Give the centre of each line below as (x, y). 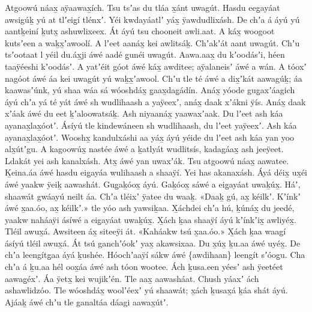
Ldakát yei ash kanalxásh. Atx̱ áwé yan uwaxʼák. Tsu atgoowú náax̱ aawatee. (147, 160)
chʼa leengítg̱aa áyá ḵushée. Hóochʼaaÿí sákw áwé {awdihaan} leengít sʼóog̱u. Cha (155, 255)
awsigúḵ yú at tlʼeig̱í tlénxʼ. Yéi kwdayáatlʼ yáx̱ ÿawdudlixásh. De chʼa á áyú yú (152, 19)
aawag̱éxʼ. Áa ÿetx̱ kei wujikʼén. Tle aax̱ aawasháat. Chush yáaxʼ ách (132, 278)
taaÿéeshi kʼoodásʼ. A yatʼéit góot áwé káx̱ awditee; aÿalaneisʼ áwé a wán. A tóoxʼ (156, 66)
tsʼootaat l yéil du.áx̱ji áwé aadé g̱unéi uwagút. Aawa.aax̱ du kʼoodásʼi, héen (145, 54)
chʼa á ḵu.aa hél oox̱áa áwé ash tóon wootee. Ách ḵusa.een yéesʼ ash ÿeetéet (144, 267)
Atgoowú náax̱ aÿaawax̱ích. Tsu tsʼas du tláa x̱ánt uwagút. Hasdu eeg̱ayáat (142, 7)
